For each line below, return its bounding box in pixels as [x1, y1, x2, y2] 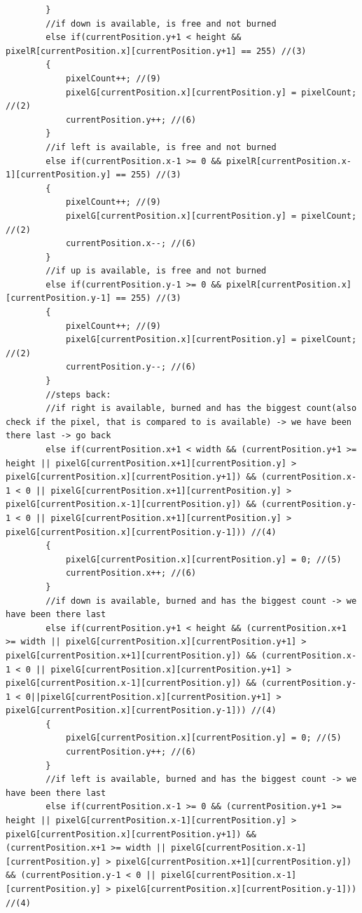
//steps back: [46, 389, 111, 400]
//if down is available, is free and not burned [46, 18, 277, 29]
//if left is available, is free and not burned [46, 142, 277, 152]
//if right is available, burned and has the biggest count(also [46, 403, 357, 414]
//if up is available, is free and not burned [46, 266, 267, 276]
